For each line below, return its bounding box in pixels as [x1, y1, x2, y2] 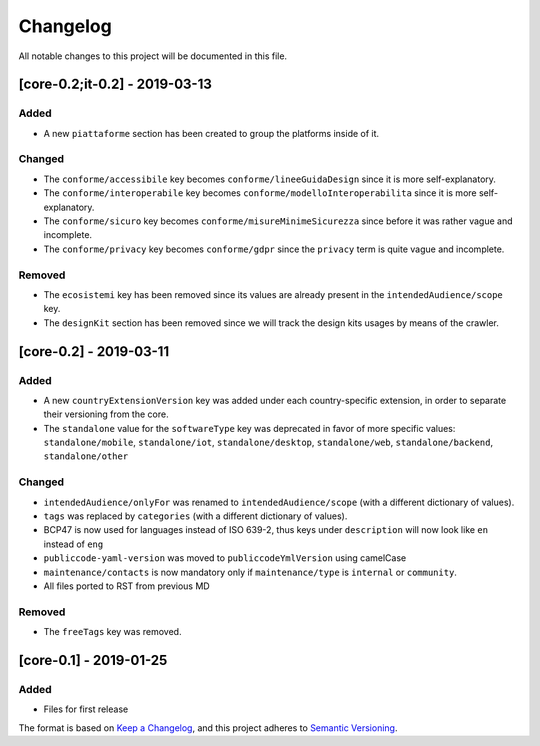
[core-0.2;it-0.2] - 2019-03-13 [18, 76, 212, 93]
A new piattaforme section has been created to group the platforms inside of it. [43, 127, 380, 139]
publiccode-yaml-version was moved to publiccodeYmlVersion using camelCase [43, 552, 407, 564]
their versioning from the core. [43, 408, 169, 420]
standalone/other [43, 451, 129, 462]
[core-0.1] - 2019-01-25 [18, 651, 168, 669]
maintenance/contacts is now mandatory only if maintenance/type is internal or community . [43, 566, 457, 578]
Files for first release [43, 703, 129, 715]
